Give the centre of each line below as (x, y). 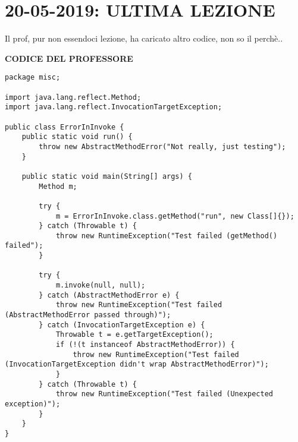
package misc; (33, 78)
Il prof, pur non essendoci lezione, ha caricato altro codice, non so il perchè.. (144, 38)
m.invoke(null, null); (101, 285)
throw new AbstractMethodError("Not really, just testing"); (162, 146)
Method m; (58, 186)
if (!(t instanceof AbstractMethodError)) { (145, 345)
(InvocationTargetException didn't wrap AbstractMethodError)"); (137, 364)
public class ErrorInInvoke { (65, 127)
